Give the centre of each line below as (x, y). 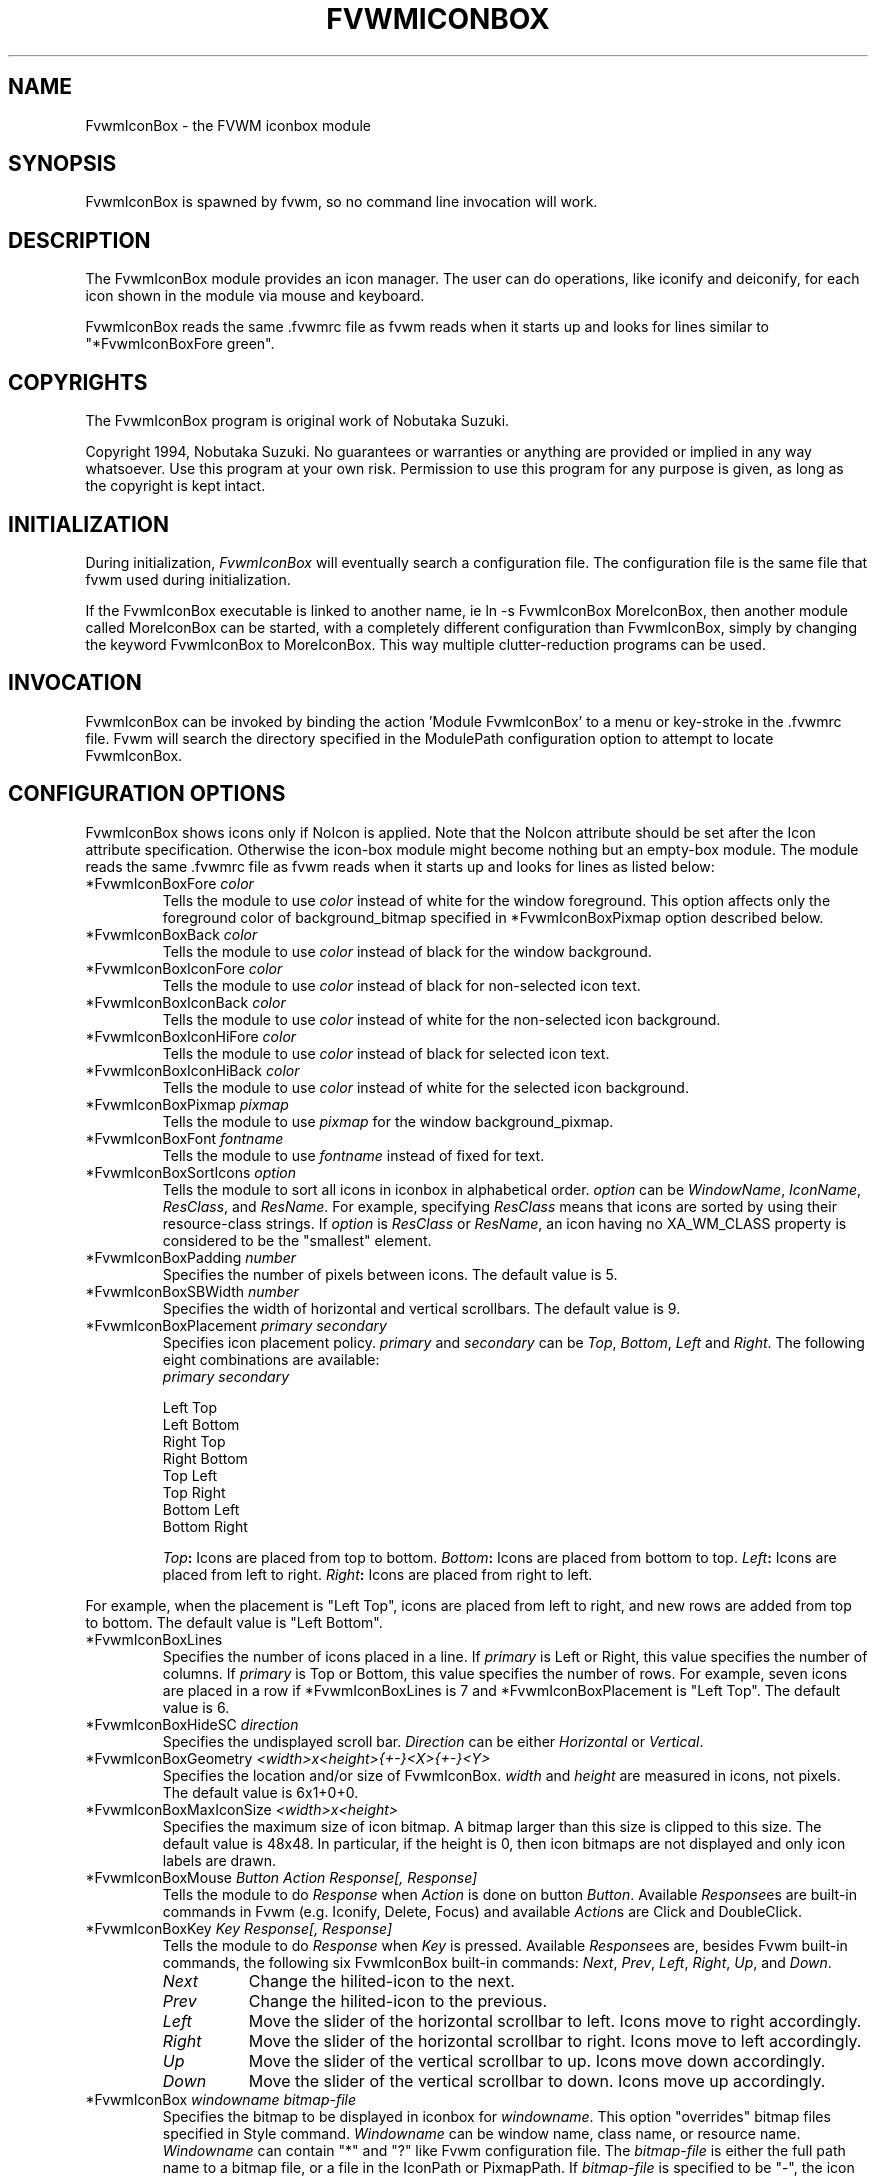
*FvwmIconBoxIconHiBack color (192, 1070)
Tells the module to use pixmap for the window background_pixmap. (388, 1121)
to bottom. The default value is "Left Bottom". (234, 1622)
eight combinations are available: (271, 1359)
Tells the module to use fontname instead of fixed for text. (353, 1155)
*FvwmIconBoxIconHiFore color (191, 1036)
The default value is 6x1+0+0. (260, 1792)
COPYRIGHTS (78, 382)
